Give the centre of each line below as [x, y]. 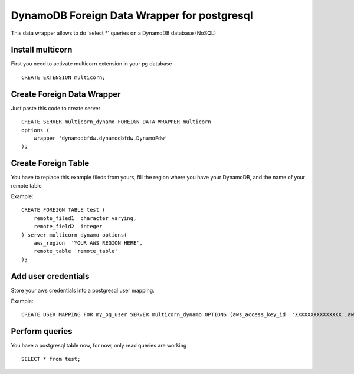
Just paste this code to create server [55, 108]
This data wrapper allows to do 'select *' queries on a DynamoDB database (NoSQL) [114, 33]
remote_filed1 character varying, [85, 218]
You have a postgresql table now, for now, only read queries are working [99, 346]
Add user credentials [50, 276]
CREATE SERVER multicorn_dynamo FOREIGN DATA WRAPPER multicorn [117, 122]
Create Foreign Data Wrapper [66, 94]
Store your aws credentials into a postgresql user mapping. [83, 290]
